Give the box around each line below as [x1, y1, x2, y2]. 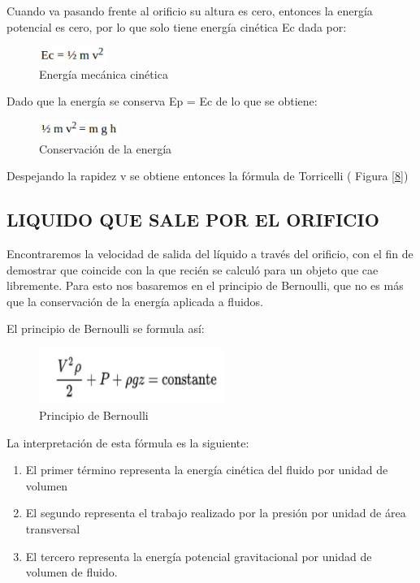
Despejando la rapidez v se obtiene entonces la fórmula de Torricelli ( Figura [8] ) [6, 167, 409, 184]
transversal [25, 520, 80, 537]
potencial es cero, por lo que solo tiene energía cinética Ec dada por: [6, 18, 347, 35]
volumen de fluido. [25, 564, 118, 581]
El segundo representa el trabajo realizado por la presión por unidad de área [25, 504, 406, 521]
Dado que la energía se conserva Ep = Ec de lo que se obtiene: [6, 93, 318, 110]
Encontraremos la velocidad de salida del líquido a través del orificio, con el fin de [6, 245, 414, 262]
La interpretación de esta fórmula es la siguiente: [6, 434, 249, 451]
